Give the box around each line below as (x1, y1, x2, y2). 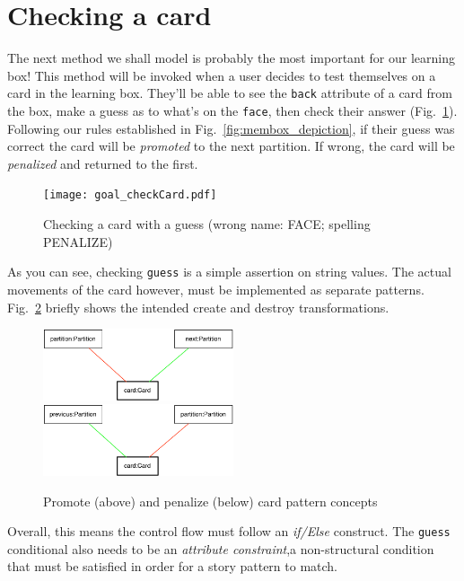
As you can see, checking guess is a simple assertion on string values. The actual (7, 262, 451, 281)
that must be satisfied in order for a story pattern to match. (7, 557, 338, 576)
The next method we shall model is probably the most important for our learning (7, 48, 455, 67)
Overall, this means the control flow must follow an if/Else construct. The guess (7, 522, 451, 541)
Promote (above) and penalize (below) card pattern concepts (43, 491, 378, 510)
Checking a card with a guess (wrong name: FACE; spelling (43, 215, 371, 233)
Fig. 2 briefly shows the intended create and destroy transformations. (7, 297, 390, 316)
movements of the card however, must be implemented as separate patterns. (7, 279, 425, 298)
